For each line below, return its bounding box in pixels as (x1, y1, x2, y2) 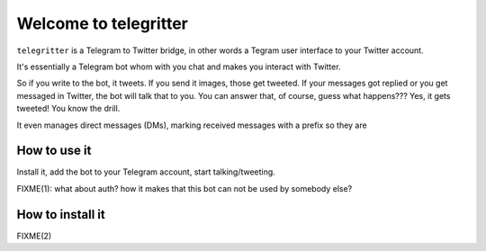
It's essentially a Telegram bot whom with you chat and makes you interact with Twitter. (16, 61, 341, 72)
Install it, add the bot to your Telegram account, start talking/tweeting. (16, 166, 276, 177)
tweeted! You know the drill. (16, 103, 121, 114)
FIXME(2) (16, 230, 52, 241)
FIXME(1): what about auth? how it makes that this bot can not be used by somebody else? (16, 183, 353, 193)
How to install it (16, 207, 105, 222)
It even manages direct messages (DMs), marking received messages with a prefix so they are (16, 120, 368, 130)
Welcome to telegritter (16, 13, 188, 33)
